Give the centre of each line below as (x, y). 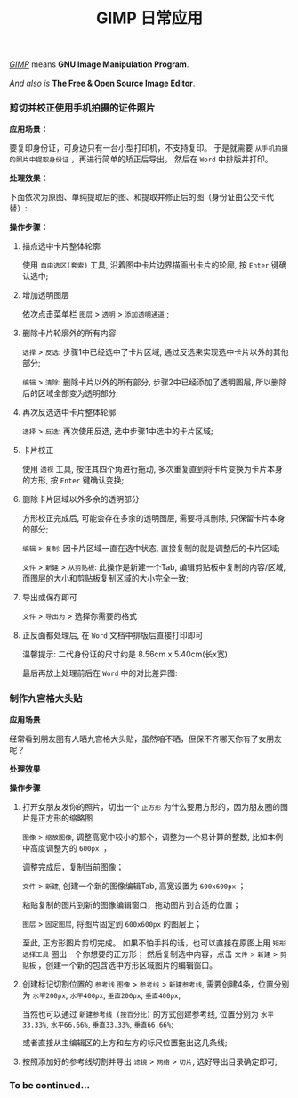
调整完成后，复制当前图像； (73, 867)
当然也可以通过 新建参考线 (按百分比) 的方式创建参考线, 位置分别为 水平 (148, 1014)
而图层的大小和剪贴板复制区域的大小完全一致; (105, 578)
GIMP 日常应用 (149, 18)
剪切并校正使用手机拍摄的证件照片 (82, 108)
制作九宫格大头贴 (46, 698)
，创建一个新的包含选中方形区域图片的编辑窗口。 (128, 965)
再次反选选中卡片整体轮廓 (69, 412)
